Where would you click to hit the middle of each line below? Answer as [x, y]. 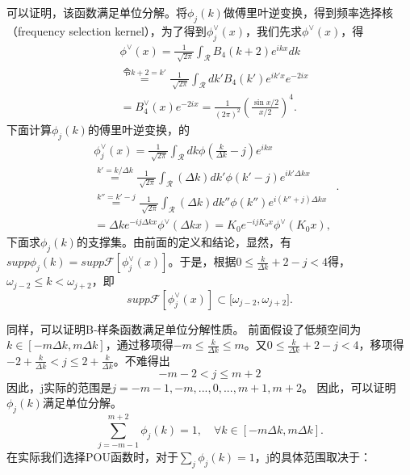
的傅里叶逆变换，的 [138, 129]
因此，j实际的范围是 [59, 387]
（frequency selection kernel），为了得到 [107, 30]
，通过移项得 [139, 345]
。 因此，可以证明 [349, 387]
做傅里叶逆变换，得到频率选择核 [308, 12]
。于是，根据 [202, 261]
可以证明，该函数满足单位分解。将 [97, 12]
